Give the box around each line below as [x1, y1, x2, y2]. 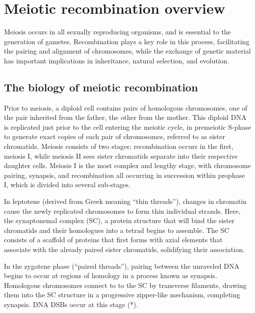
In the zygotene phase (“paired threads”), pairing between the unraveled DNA [4, 260, 240, 271]
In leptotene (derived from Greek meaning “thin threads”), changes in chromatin [4, 196, 247, 206]
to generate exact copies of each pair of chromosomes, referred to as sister [4, 131, 225, 142]
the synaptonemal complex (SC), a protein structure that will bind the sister [4, 215, 235, 226]
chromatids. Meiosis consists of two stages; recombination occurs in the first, [4, 141, 233, 151]
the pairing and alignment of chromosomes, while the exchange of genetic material [4, 46, 251, 56]
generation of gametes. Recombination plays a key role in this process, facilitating [4, 36, 250, 46]
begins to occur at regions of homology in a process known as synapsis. [4, 270, 217, 281]
